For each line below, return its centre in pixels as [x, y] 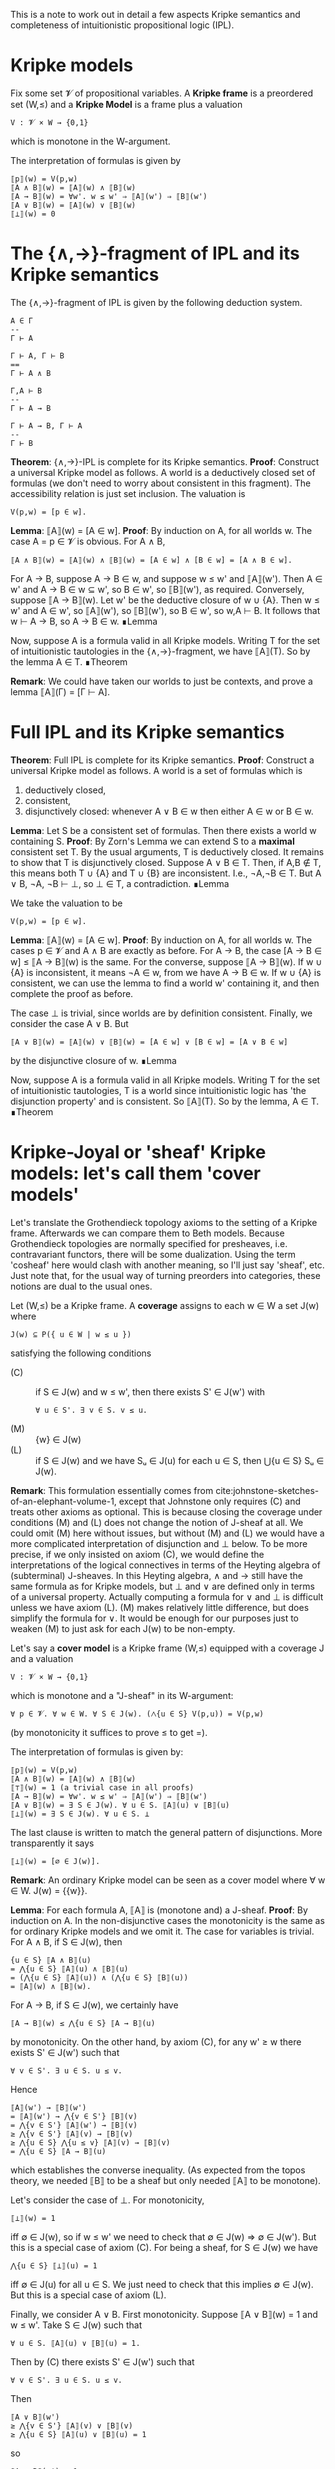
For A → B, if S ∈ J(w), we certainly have [94, 2005]
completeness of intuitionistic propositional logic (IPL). [122, 25]
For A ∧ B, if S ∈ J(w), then [66, 1941]
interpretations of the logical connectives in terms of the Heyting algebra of [165, 1565]
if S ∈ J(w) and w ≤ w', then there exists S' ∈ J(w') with [150, 1391]
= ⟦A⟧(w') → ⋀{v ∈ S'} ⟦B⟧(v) [74, 2116]
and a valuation [42, 1658]
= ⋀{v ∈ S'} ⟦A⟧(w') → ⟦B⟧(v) [74, 2125]
